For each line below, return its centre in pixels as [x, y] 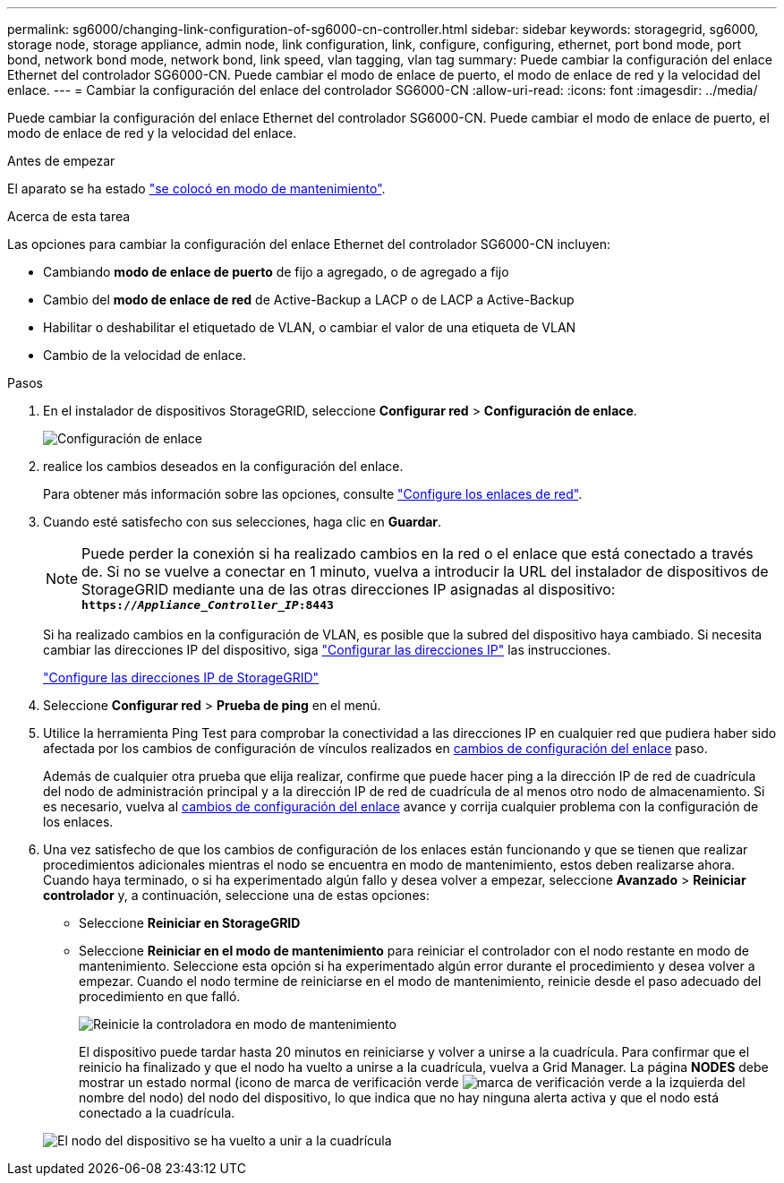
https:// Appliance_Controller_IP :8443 [208, 605]
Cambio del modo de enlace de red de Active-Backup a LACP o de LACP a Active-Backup [309, 300]
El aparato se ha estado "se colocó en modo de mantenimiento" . [196, 189]
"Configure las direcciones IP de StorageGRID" [181, 677]
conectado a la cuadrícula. [157, 1113]
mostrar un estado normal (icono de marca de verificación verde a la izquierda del [412, 1082]
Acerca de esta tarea [69, 216]
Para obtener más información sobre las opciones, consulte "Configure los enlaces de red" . [313, 494]
